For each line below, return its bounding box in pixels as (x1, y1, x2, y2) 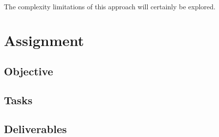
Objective (4, 64, 53, 79)
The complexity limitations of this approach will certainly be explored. (4, 1, 216, 11)
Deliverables (4, 121, 67, 136)
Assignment (4, 30, 84, 50)
